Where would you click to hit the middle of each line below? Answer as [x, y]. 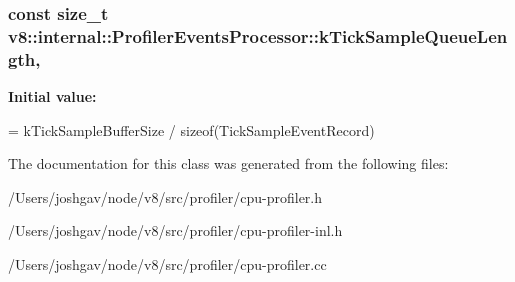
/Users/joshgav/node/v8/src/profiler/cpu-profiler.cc [167, 264]
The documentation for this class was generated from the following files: [228, 163]
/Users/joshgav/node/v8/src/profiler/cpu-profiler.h [165, 196]
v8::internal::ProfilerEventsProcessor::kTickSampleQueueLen [258, 35]
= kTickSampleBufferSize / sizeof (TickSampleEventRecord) [191, 129]
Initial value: [52, 96]
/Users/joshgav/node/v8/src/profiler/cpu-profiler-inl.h [175, 230]
